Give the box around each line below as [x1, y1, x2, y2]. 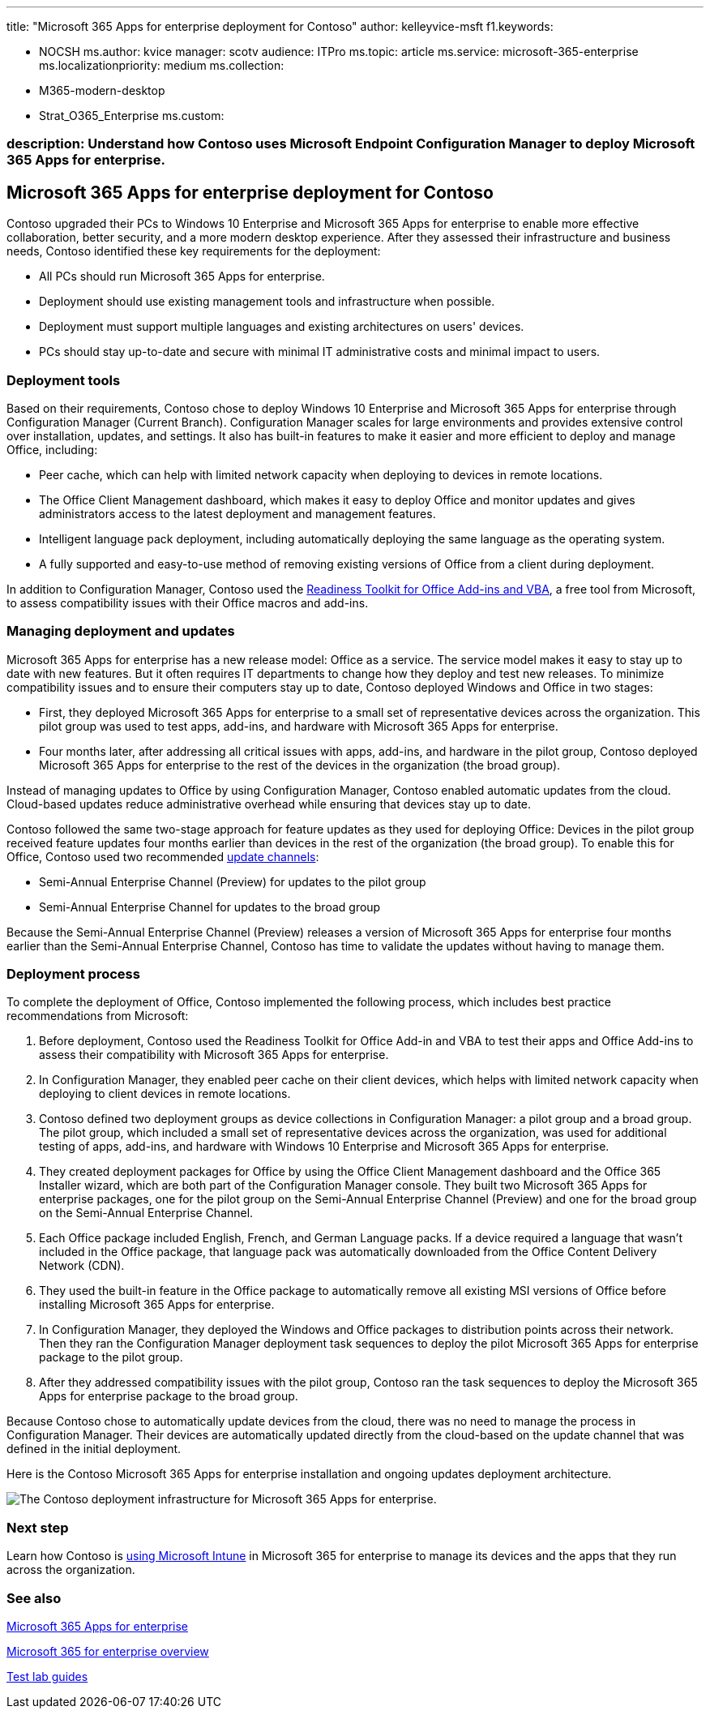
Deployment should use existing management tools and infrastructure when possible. [39, 294, 495, 309]
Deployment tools [6, 371, 121, 388]
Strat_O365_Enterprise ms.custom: [39, 109, 225, 122]
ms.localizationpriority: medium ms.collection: [39, 58, 284, 72]
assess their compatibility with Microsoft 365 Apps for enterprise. [39, 1048, 389, 1062]
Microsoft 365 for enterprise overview [6, 1644, 209, 1658]
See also [6, 1589, 62, 1606]
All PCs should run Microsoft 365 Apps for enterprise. [39, 269, 325, 284]
